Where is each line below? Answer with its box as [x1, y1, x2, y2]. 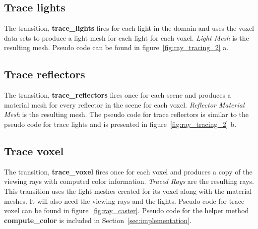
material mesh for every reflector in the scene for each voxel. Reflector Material [4, 99, 245, 110]
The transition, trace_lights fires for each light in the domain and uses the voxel [4, 23, 254, 33]
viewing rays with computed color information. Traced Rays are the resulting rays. [4, 176, 254, 186]
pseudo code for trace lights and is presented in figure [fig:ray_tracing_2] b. [4, 118, 237, 129]
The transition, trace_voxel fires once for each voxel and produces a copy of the [4, 166, 253, 176]
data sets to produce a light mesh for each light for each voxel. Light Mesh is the [4, 32, 249, 43]
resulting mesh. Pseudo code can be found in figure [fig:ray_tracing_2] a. [4, 42, 229, 53]
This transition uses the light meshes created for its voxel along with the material [4, 185, 252, 196]
